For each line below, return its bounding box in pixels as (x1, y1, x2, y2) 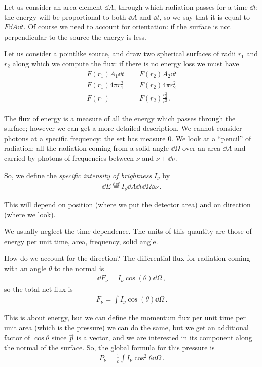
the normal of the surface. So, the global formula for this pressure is (4, 342, 215, 352)
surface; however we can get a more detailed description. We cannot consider (4, 123, 242, 134)
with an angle (4, 262, 47, 273)
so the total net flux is (4, 283, 73, 294)
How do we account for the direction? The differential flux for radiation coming (4, 253, 250, 263)
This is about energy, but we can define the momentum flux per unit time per (4, 312, 246, 323)
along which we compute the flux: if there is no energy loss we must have (12, 58, 239, 69)
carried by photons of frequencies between (4, 153, 134, 163)
